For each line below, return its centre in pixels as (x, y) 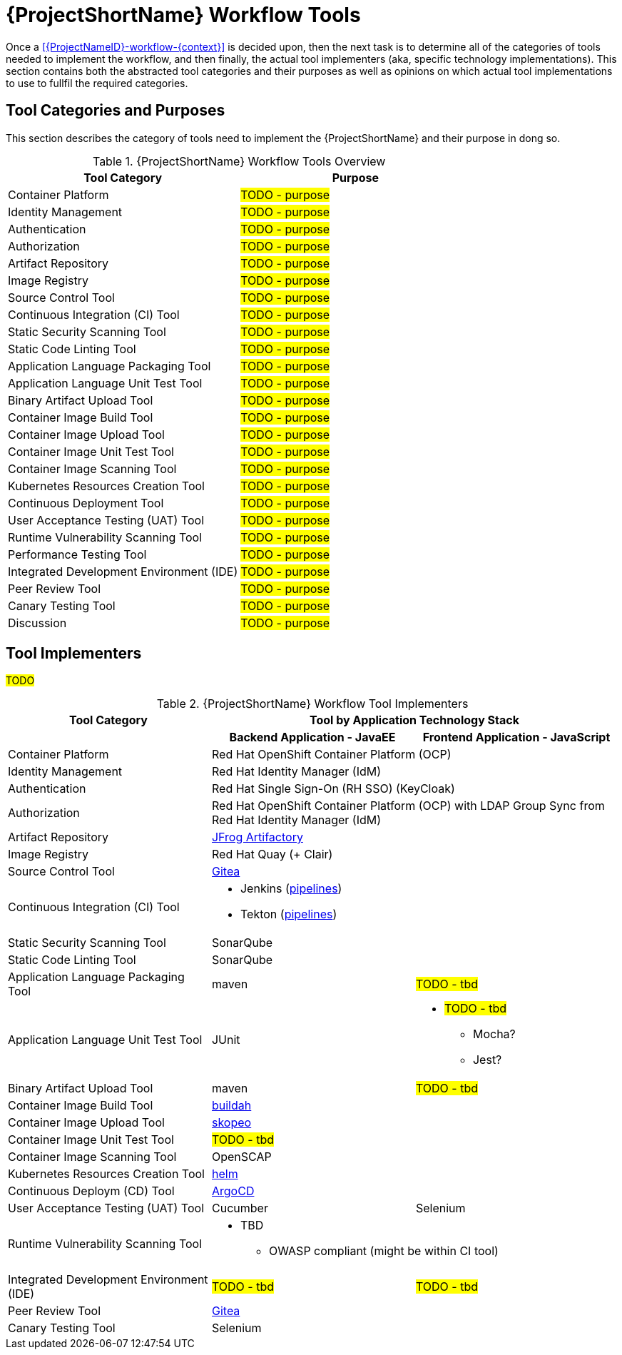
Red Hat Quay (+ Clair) (272, 854)
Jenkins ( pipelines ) (291, 889)
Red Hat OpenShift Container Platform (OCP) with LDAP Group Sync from (408, 806)
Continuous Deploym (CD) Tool (91, 1191)
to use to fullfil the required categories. (97, 83)
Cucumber (240, 1208)
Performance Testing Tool (77, 554)
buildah (231, 1106)
